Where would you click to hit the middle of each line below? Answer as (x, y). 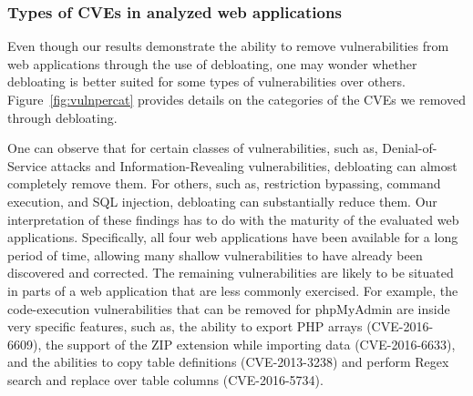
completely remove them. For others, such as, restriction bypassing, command (224, 183)
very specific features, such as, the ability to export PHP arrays (185, 326)
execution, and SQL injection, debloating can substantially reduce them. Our (222, 201)
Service (27, 165)
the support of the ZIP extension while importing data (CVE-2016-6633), (250, 344)
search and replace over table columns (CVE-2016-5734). (165, 379)
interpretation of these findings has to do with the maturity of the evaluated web (233, 219)
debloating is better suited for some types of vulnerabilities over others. (206, 81)
